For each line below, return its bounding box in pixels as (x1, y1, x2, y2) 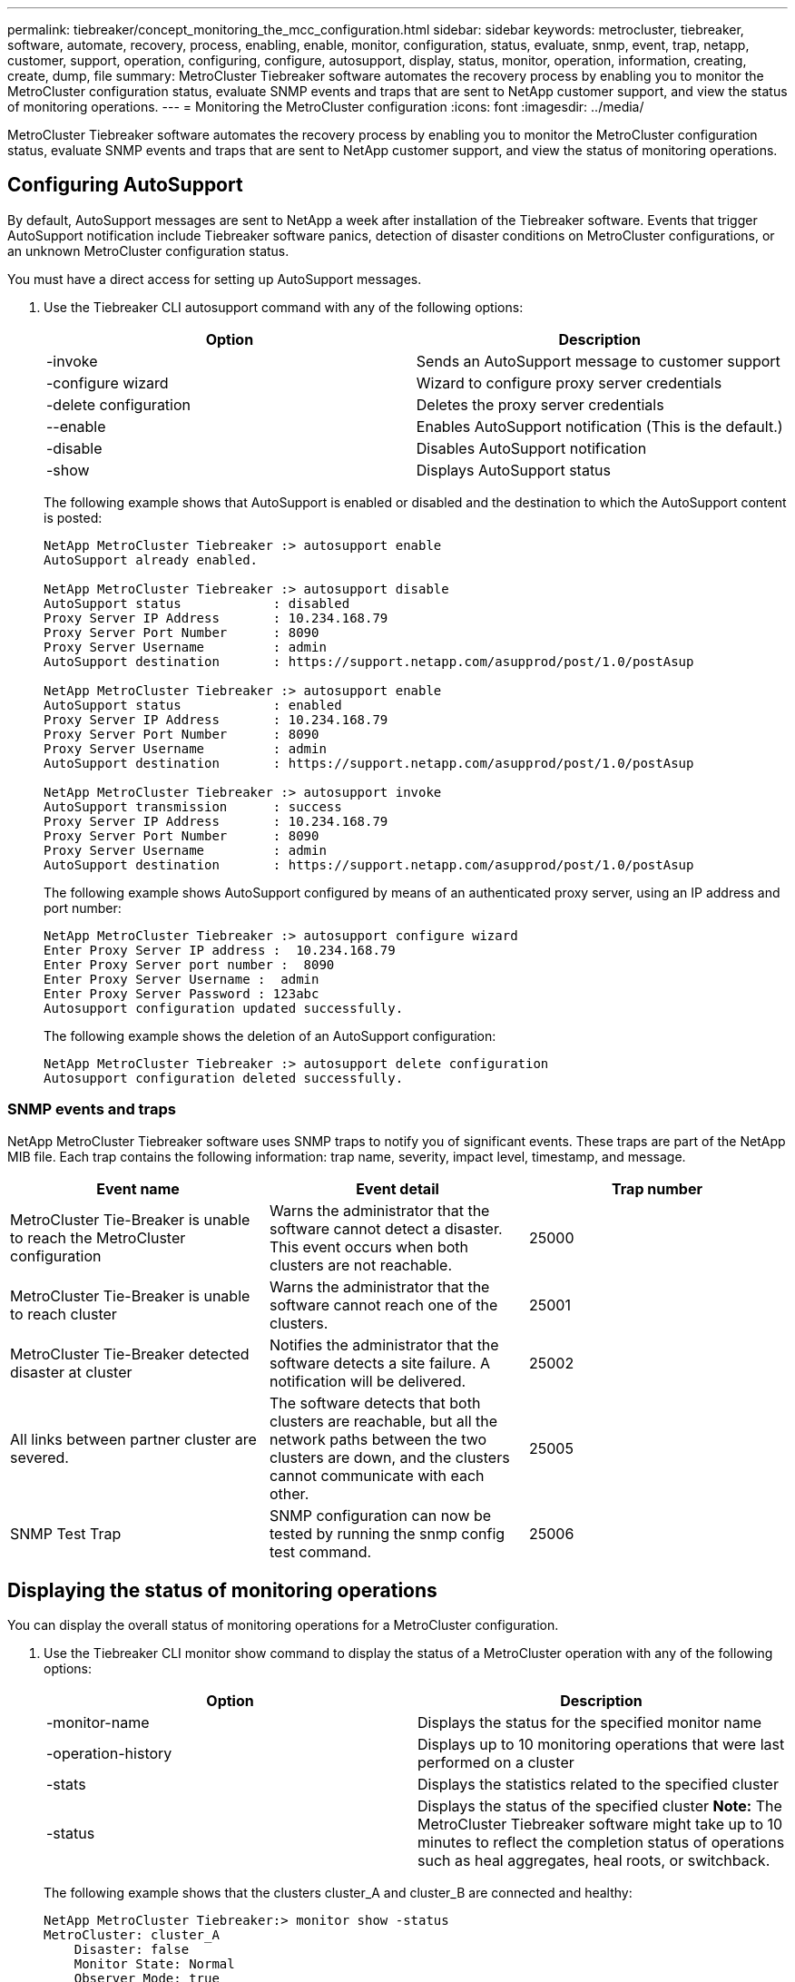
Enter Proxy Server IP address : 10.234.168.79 (44, 942, 396, 957)
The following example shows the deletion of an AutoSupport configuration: (44, 1027, 496, 1044)
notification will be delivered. (269, 1371, 466, 1390)
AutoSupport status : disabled (44, 595, 350, 611)
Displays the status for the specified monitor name (417, 1713, 762, 1732)
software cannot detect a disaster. (269, 1219, 503, 1238)
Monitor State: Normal (74, 1957, 235, 1972)
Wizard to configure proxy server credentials (416, 373, 722, 392)
